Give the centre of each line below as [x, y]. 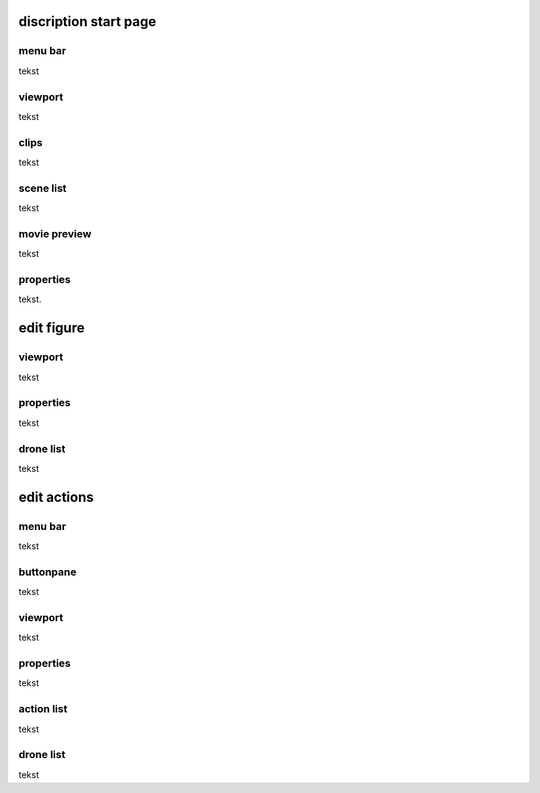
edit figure [51, 328]
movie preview [55, 233]
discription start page [87, 21]
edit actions [56, 496]
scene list [42, 188]
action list [43, 709]
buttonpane [47, 572]
